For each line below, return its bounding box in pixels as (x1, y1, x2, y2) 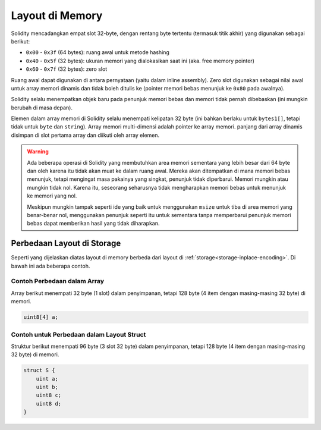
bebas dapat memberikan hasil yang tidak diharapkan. (27, 220, 160, 227)
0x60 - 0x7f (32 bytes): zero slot (26, 65, 108, 73)
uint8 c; (36, 392, 62, 398)
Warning (27, 148, 49, 155)
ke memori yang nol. (27, 192, 77, 199)
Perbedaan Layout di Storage (11, 238, 121, 249)
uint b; (36, 384, 59, 391)
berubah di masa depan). (11, 104, 73, 111)
